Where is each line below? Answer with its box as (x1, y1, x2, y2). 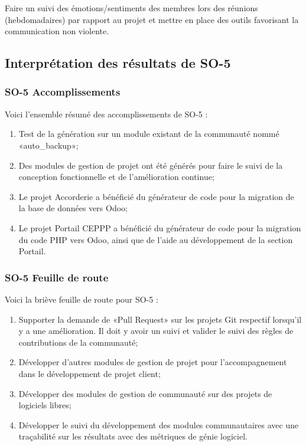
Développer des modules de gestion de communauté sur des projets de (18, 387, 272, 399)
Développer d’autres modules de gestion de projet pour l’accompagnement (18, 356, 287, 368)
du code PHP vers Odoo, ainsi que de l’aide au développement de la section (18, 233, 293, 245)
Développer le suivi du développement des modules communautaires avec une (18, 418, 299, 431)
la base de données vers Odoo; (18, 202, 128, 214)
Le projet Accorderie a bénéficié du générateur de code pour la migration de (18, 190, 294, 202)
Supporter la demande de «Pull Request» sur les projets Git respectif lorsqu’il (18, 313, 302, 325)
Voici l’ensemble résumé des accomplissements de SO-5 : (5, 107, 208, 120)
